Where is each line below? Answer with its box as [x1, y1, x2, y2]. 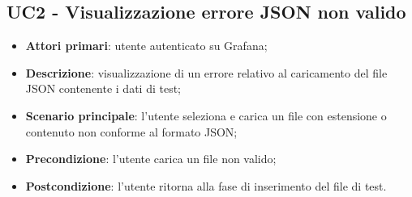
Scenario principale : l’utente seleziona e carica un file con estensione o [25, 107, 387, 124]
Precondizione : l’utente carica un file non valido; [25, 150, 277, 167]
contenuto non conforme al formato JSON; [25, 123, 238, 140]
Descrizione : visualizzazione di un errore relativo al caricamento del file [25, 64, 388, 81]
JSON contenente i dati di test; [25, 80, 182, 97]
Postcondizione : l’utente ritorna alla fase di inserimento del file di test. [25, 177, 387, 194]
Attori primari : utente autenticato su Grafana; [25, 37, 268, 54]
